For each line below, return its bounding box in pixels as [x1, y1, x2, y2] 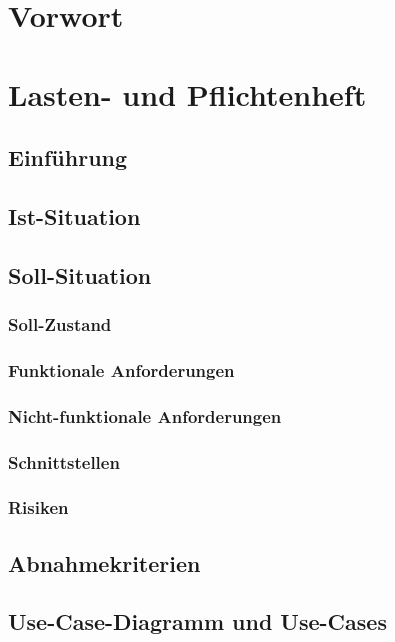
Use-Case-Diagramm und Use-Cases [8, 606, 387, 637]
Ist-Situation [8, 200, 141, 231]
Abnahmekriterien [8, 547, 201, 578]
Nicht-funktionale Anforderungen [8, 403, 282, 428]
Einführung [8, 142, 128, 173]
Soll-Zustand [8, 312, 112, 337]
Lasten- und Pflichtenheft [8, 73, 367, 114]
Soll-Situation [8, 259, 152, 290]
